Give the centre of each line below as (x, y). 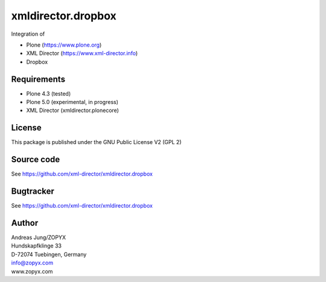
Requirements (38, 79)
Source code (36, 159)
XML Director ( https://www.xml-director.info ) (82, 53)
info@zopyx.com (32, 263)
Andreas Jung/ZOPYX (39, 238)
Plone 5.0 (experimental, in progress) (72, 102)
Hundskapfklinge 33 (36, 246)
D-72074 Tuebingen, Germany (49, 254)
